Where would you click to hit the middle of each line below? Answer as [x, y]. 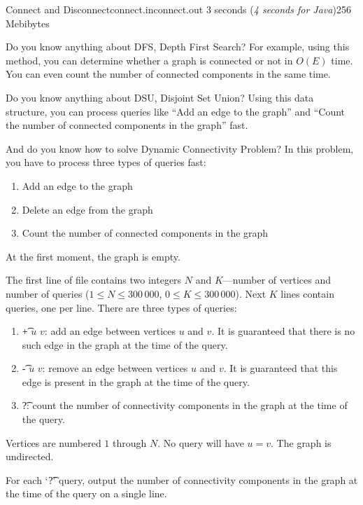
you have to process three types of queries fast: [106, 162]
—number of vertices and [277, 280]
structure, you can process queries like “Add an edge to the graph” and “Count [176, 111]
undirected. [30, 456]
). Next [251, 293]
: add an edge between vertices [110, 331]
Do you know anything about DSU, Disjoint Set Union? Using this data [160, 97]
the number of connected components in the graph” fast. [127, 125]
